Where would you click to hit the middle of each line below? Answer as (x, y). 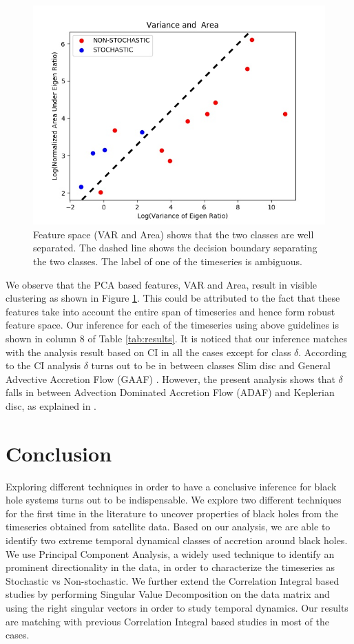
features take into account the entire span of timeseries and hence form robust (170, 311)
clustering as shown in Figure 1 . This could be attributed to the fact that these (173, 298)
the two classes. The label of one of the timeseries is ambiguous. (168, 261)
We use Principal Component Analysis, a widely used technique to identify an (170, 553)
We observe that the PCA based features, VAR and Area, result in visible (162, 284)
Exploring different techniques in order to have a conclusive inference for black (171, 486)
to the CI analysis (43, 365)
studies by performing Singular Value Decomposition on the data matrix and (168, 594)
